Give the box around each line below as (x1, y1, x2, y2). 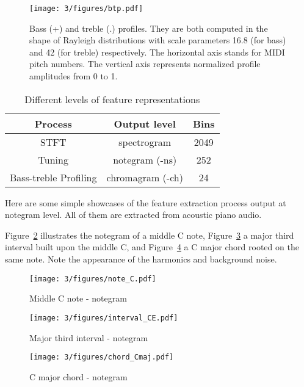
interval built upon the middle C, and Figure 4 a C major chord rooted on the (5, 241, 299, 253)
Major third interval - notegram (29, 331, 148, 344)
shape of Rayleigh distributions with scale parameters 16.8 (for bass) (29, 34, 286, 46)
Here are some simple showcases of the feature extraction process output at (5, 196, 286, 209)
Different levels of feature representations (24, 92, 200, 106)
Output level (114, 116, 176, 131)
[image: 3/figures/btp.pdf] (29, 4, 143, 13)
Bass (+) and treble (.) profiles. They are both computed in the (29, 21, 268, 34)
